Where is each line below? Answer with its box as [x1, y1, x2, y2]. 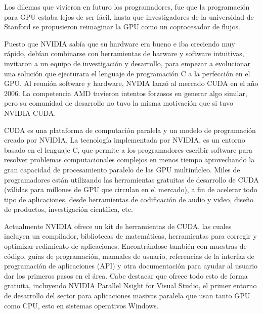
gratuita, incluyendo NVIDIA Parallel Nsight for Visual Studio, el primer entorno [4, 280, 257, 291]
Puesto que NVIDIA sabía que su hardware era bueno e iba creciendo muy [4, 38, 235, 49]
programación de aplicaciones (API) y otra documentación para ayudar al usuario [4, 260, 258, 271]
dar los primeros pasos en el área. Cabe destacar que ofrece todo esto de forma [4, 270, 248, 281]
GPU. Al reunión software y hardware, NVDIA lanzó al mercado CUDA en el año [4, 78, 258, 88]
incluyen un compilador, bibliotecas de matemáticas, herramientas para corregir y [4, 231, 257, 241]
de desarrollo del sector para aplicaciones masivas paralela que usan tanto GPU [4, 290, 250, 301]
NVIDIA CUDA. [4, 107, 56, 118]
